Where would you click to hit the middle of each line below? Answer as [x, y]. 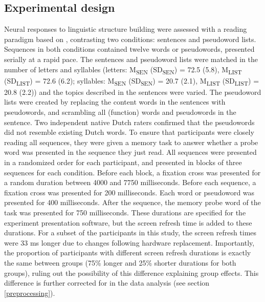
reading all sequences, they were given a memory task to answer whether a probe [131, 142]
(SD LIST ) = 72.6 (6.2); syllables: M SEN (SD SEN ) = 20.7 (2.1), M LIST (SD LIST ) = [132, 81]
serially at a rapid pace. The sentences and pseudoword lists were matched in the [131, 59]
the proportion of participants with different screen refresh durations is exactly [128, 253]
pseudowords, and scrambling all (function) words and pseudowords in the [120, 112]
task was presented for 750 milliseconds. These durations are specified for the [125, 212]
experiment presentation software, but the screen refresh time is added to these [128, 222]
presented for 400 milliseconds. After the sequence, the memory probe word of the [132, 202]
